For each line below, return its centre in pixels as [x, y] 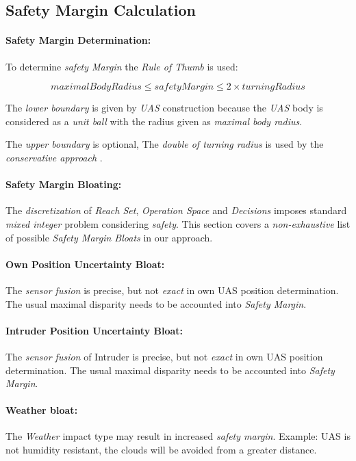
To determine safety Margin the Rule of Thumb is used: [122, 66]
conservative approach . [54, 157]
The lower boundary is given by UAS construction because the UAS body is [164, 108]
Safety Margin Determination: [78, 40]
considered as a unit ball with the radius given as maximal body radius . [154, 121]
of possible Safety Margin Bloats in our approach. [109, 237]
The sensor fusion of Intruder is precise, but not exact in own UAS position [164, 356]
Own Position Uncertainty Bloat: [85, 264]
